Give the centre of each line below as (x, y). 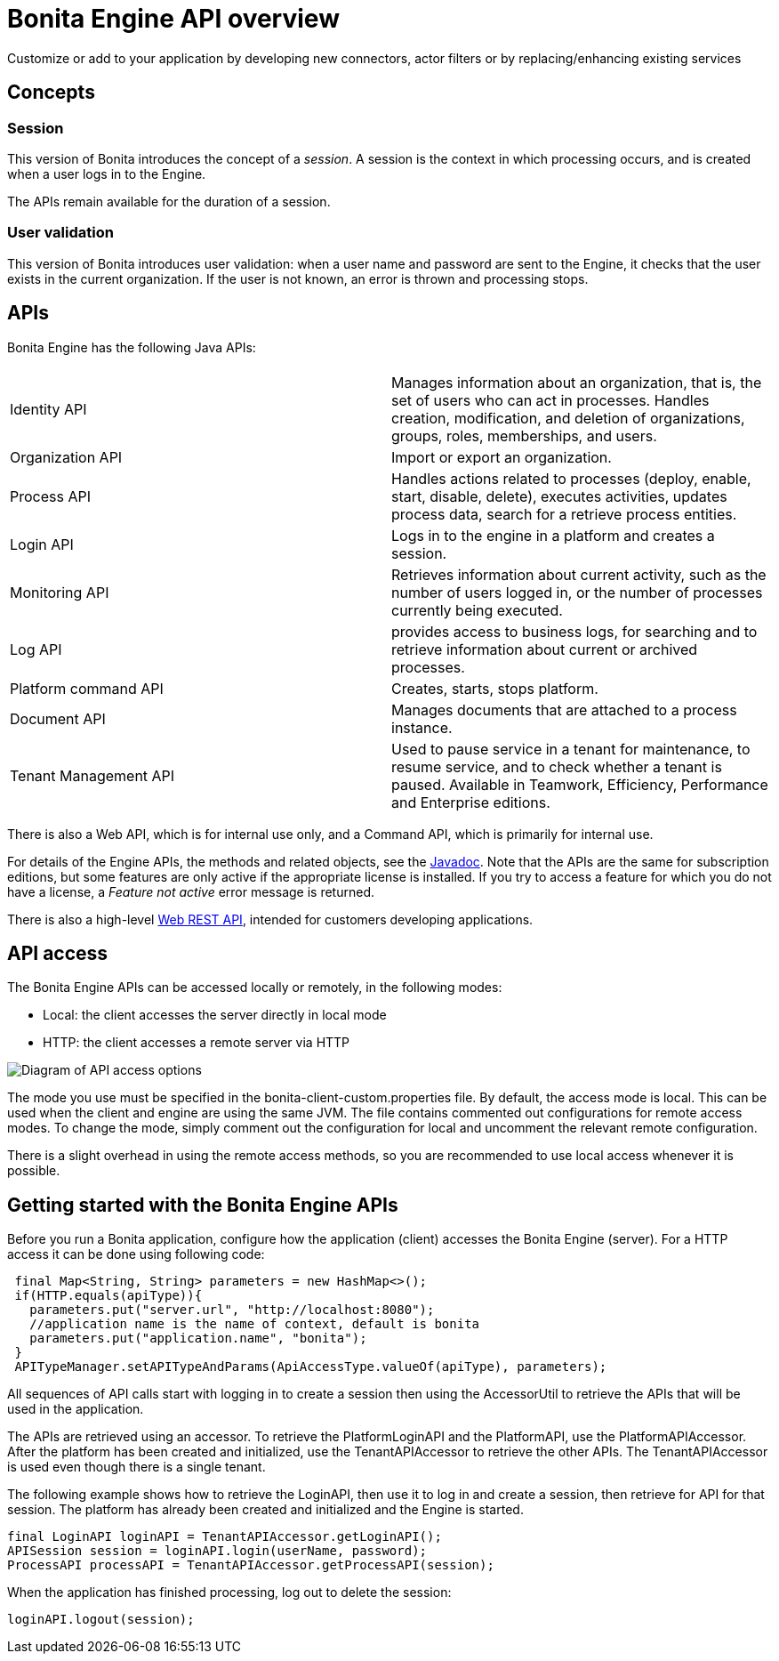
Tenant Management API (92, 775)
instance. (422, 727)
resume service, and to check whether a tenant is (557, 766)
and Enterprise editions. (471, 802)
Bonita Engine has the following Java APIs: (132, 347)
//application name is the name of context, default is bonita (255, 1324)
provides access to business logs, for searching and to (574, 631)
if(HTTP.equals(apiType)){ (108, 1296)
